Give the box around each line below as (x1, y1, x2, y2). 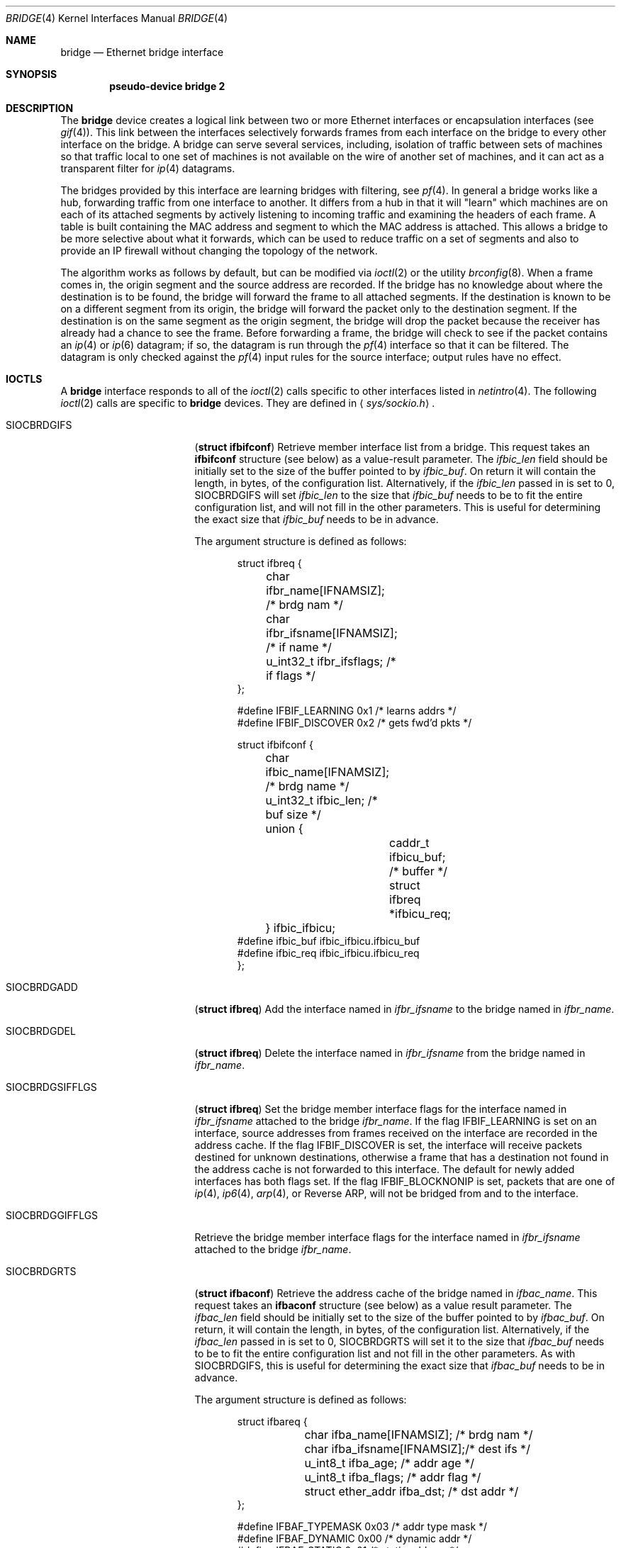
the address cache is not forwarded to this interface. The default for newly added (194, 1163, 575, 1175)
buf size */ (265, 807, 321, 821)
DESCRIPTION (6, 102, 74, 114)
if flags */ (266, 668, 315, 683)
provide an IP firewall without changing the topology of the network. (60, 245, 378, 257)
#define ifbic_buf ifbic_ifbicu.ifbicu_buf (237, 935, 420, 947)
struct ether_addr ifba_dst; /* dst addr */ (304, 1484, 519, 1498)
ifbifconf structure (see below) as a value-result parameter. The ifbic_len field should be (194, 453, 608, 465)
